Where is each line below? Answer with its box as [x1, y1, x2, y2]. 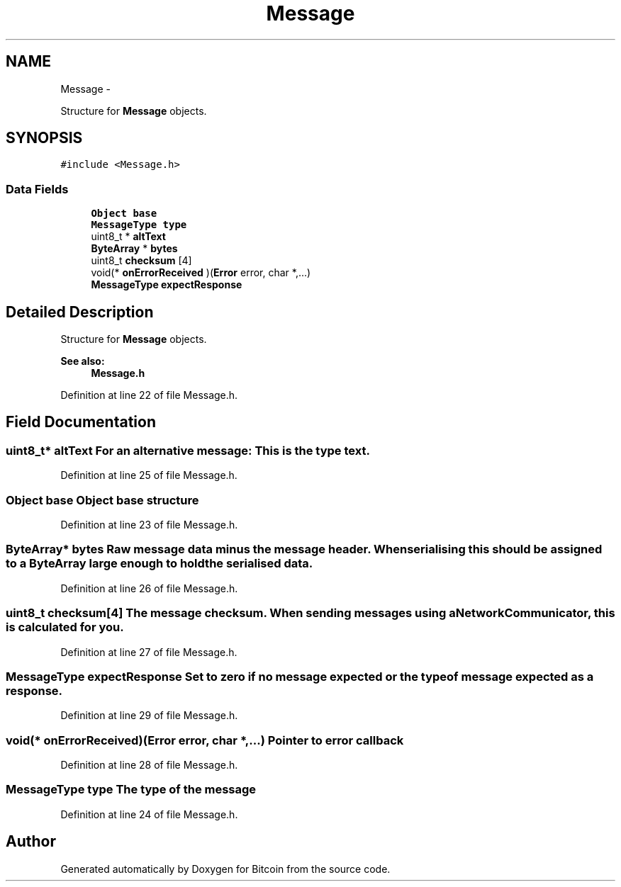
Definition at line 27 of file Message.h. [60, 645, 237, 658]
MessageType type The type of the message [6, 782, 257, 797]
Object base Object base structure [6, 492, 199, 507]
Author [6, 832, 56, 851]
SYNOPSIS [6, 129, 83, 147]
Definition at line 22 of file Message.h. [60, 389, 238, 402]
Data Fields [6, 181, 69, 196]
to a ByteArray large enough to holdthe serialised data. [6, 556, 313, 571]
